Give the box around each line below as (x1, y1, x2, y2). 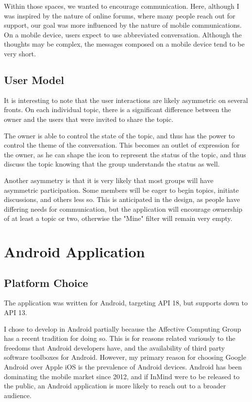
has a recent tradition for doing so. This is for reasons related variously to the (4, 333, 235, 343)
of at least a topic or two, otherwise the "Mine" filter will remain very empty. (4, 213, 233, 223)
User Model (4, 72, 65, 87)
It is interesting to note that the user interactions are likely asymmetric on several (4, 95, 248, 105)
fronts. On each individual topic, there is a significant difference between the (4, 104, 231, 115)
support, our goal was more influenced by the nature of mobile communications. (4, 20, 242, 30)
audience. (4, 390, 32, 400)
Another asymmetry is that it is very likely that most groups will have (4, 175, 214, 185)
